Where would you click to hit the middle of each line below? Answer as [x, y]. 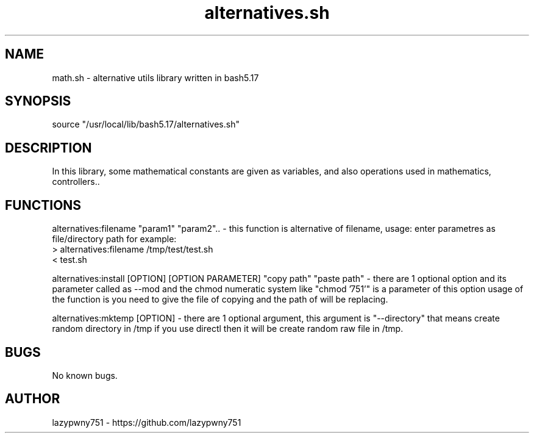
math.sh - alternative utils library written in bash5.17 [155, 77]
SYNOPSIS [38, 101]
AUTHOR [33, 399]
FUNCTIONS [43, 205]
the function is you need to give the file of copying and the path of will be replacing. [220, 300]
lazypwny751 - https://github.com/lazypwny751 [147, 422]
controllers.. [76, 182]
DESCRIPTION [48, 148]
